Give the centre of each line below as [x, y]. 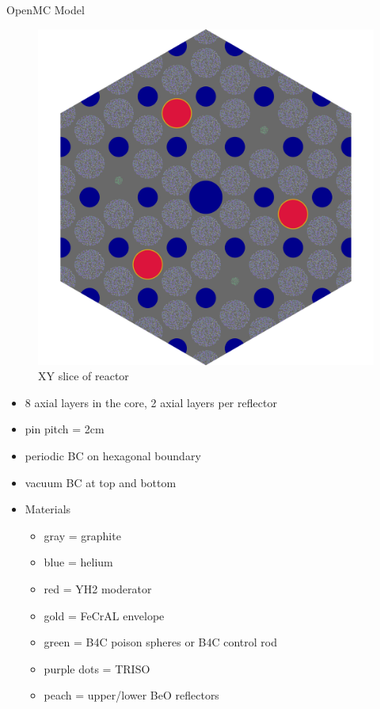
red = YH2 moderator [98, 588]
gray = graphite [82, 535]
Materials [48, 509]
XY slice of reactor [84, 376]
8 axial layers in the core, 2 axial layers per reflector [151, 402]
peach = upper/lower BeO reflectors [131, 695]
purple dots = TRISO [97, 668]
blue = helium [78, 562]
